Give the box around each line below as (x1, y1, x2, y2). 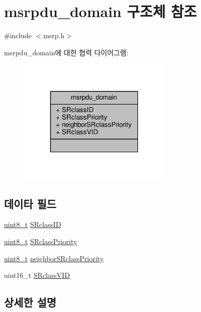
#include (4, 30, 32, 41)
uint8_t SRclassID (4, 219, 61, 230)
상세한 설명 (4, 294, 56, 310)
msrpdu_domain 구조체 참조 (4, 1, 197, 22)
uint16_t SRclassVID (4, 270, 70, 280)
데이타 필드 (4, 195, 56, 211)
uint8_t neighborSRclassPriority (4, 253, 104, 263)
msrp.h (43, 30, 64, 41)
